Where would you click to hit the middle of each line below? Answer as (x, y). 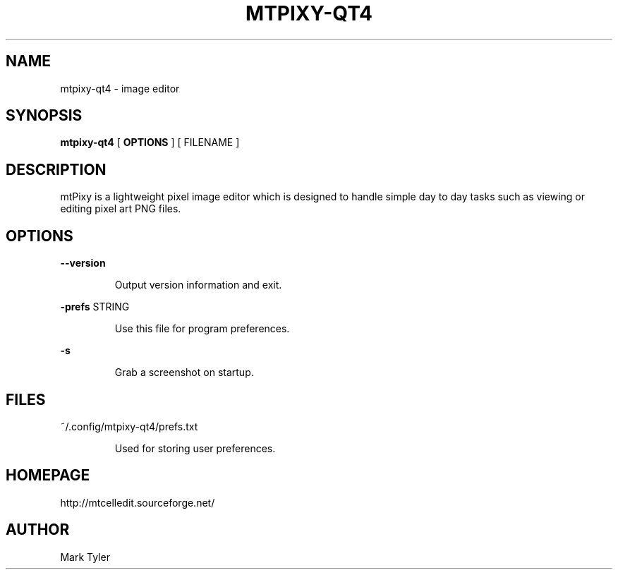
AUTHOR (38, 530)
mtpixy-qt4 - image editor (120, 88)
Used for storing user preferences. (195, 448)
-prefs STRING (95, 307)
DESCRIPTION (56, 169)
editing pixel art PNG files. (121, 209)
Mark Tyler (85, 557)
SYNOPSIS (44, 116)
